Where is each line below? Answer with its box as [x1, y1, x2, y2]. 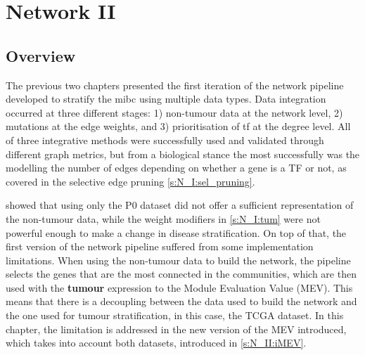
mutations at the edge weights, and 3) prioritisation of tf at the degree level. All [6, 119, 351, 134]
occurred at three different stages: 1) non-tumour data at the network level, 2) [6, 105, 343, 120]
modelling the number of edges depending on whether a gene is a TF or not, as [6, 160, 347, 175]
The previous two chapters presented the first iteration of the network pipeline [6, 77, 344, 92]
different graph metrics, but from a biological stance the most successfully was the [6, 146, 360, 161]
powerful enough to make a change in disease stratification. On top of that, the [6, 225, 347, 240]
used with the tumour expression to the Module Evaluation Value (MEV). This [6, 280, 353, 295]
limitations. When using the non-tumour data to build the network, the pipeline [6, 252, 351, 267]
